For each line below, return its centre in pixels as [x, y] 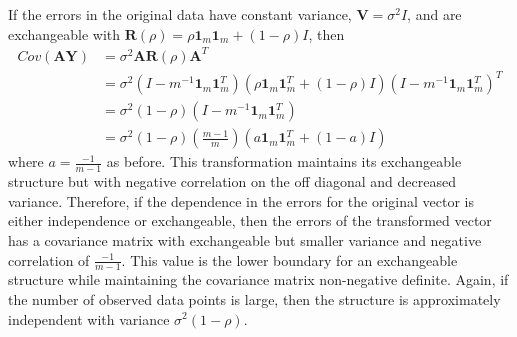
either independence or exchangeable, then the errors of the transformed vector [250, 220]
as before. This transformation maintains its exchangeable [284, 161]
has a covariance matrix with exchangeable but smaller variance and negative [245, 239]
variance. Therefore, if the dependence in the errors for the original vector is [241, 200]
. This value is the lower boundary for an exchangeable [289, 259]
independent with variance [89, 318]
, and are [434, 14]
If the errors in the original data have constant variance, [180, 14]
